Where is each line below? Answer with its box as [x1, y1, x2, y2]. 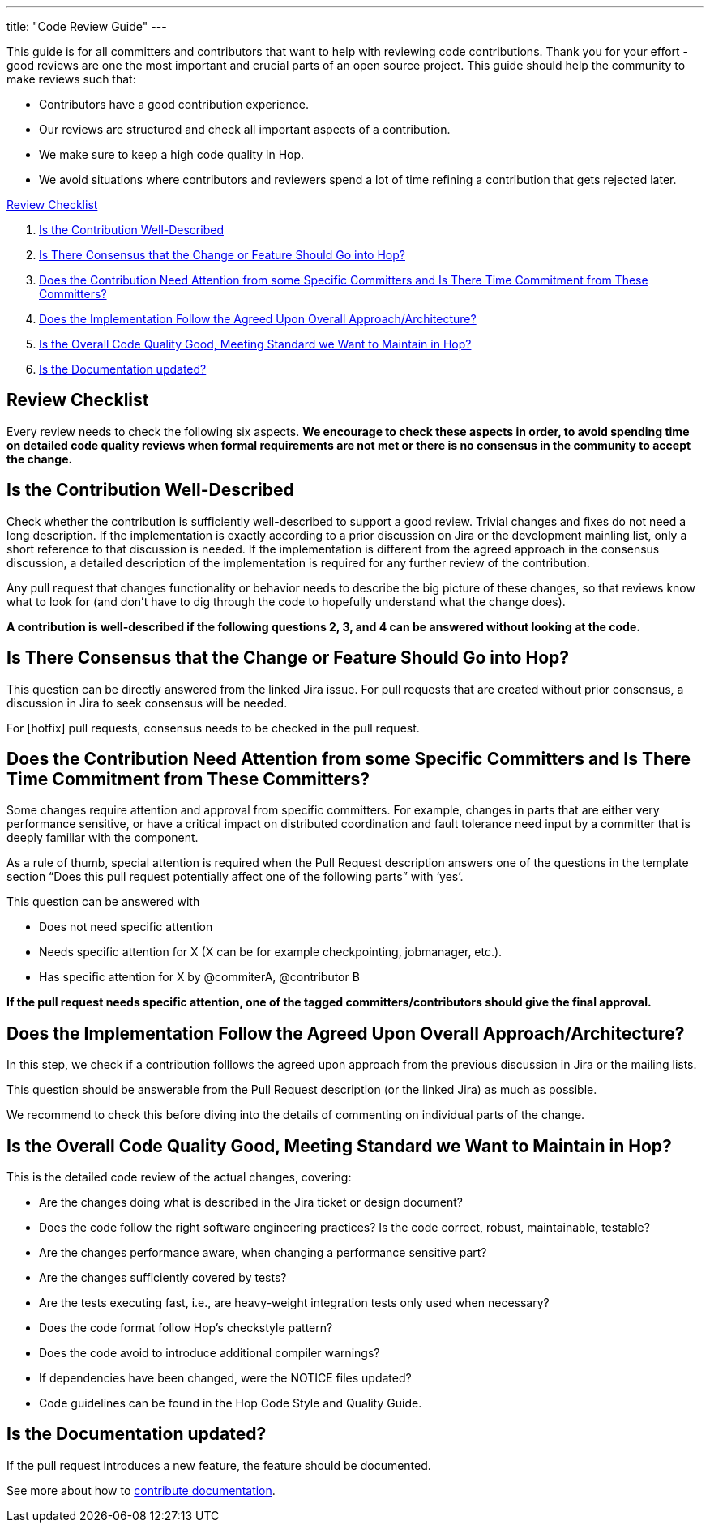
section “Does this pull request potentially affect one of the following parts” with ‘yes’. [6, 869, 464, 884]
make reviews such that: [6, 72, 136, 86]
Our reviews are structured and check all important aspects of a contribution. [39, 122, 451, 136]
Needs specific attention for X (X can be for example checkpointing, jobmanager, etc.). [39, 945, 503, 959]
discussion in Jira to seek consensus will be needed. [6, 695, 288, 710]
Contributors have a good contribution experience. [39, 97, 309, 111]
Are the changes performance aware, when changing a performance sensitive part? [39, 1245, 487, 1260]
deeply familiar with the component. [6, 831, 199, 845]
